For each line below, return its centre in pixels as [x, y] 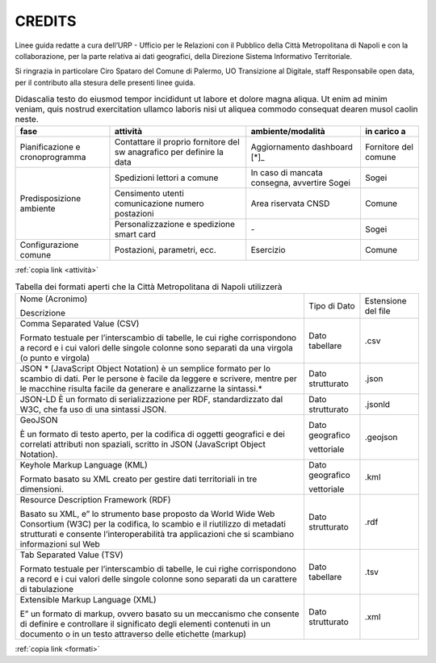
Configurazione [49, 245]
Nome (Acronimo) [54, 299]
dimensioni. [42, 489]
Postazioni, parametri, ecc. [166, 250]
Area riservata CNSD [290, 204]
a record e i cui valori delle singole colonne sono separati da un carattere [159, 579]
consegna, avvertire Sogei [301, 183]
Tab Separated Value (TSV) [72, 555]
